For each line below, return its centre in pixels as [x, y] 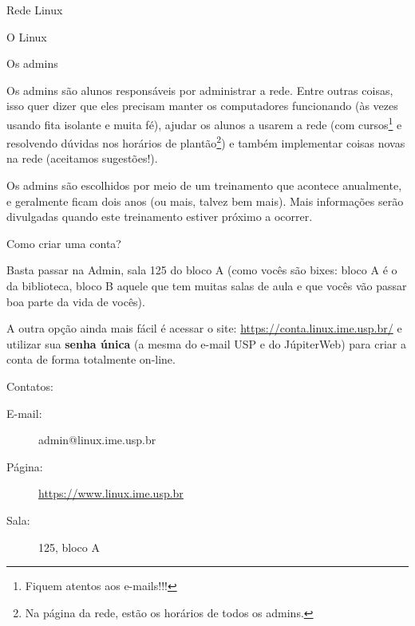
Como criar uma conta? [64, 243]
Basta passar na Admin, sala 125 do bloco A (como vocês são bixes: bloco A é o [202, 270]
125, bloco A [69, 547]
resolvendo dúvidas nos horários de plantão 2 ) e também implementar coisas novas [206, 142]
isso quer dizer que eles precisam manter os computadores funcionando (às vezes [202, 106]
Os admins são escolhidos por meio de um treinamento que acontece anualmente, [204, 185]
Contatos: [30, 386]
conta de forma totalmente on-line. [91, 359]
